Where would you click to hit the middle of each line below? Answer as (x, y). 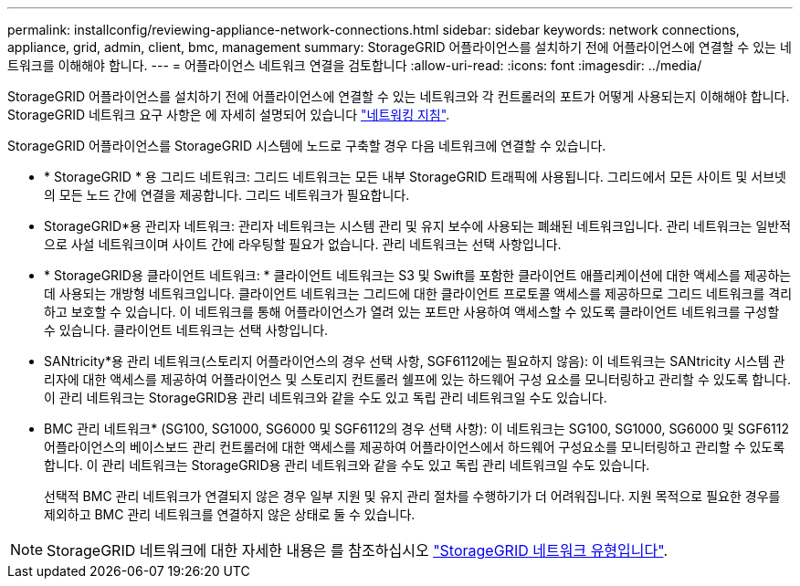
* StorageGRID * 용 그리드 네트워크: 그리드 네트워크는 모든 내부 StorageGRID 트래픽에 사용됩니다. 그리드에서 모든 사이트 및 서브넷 (415, 177)
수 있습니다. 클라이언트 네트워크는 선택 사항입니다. (186, 330)
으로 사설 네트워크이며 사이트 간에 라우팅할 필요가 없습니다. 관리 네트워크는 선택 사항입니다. (303, 244)
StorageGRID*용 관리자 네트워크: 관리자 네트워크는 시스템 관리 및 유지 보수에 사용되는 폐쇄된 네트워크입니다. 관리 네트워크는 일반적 (418, 226)
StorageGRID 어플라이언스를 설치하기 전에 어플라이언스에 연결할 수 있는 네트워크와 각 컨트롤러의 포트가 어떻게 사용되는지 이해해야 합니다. (399, 96)
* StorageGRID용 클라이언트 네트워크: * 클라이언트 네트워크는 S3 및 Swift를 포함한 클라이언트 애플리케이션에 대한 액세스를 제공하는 (418, 275)
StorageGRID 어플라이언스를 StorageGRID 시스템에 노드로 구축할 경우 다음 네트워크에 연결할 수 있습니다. (307, 146)
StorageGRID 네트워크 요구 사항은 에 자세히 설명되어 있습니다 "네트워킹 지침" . (229, 115)
